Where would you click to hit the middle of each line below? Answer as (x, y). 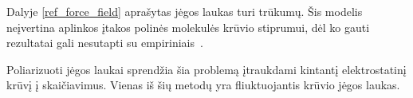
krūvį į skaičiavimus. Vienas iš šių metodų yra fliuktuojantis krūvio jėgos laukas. (203, 85)
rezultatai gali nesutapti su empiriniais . (105, 43)
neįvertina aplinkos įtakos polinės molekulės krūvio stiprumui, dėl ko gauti (188, 27)
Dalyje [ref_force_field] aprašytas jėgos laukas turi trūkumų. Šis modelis (185, 11)
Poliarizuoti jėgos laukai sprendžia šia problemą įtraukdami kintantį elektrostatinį (206, 69)
